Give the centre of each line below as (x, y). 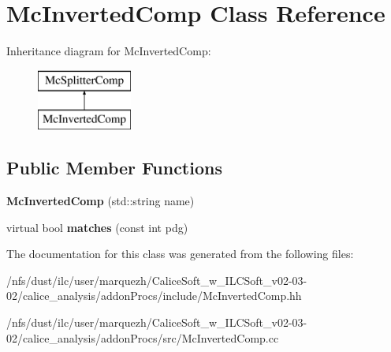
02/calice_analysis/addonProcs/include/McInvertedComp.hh (154, 296)
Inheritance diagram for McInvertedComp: (109, 51)
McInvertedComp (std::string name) (101, 201)
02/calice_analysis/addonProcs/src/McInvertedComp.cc (143, 337)
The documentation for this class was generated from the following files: (180, 254)
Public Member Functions (114, 168)
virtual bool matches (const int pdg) (97, 227)
